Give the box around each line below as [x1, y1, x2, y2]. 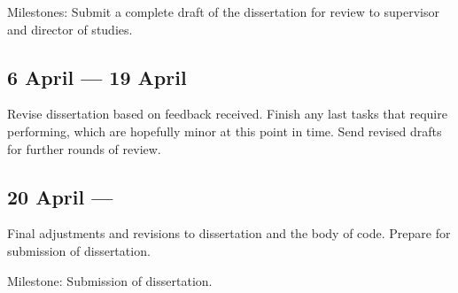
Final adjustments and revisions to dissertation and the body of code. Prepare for [7, 224, 451, 243]
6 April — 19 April [7, 63, 187, 90]
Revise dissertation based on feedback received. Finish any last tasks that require [7, 104, 447, 123]
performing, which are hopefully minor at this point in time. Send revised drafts [7, 121, 442, 140]
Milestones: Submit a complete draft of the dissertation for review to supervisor [7, 3, 439, 20]
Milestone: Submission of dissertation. [7, 271, 213, 289]
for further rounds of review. [7, 139, 161, 158]
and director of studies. [7, 19, 133, 38]
